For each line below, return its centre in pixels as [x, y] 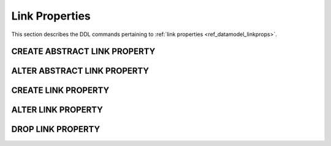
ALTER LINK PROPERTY [57, 110]
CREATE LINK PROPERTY [60, 91]
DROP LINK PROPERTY [56, 129]
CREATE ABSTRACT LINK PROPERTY [83, 52]
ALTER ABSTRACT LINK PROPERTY [80, 71]
